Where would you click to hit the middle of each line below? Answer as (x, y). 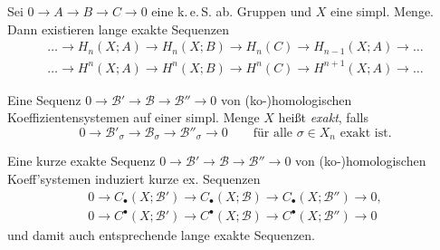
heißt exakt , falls (323, 117)
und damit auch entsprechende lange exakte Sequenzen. (162, 235)
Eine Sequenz (44, 99)
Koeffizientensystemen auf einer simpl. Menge (134, 117)
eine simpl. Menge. (382, 11)
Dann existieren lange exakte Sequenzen (118, 29)
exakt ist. (366, 133)
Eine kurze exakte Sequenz (81, 161)
